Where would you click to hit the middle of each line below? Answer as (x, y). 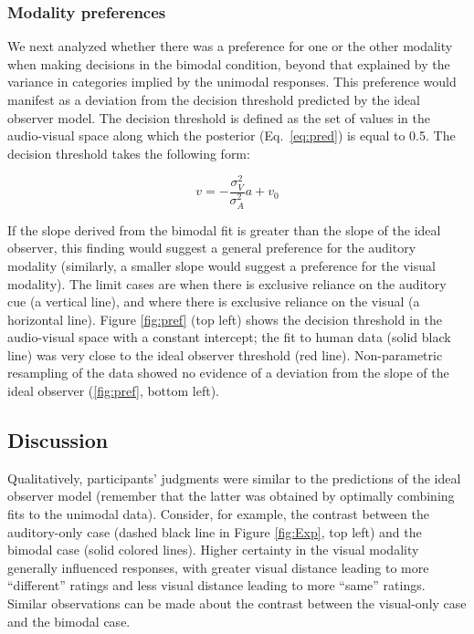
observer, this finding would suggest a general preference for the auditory (212, 248)
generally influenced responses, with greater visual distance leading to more (218, 567)
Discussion (58, 440)
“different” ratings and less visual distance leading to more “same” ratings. (216, 585)
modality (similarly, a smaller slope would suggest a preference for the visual (221, 265)
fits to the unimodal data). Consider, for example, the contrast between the (218, 514)
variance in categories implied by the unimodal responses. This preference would (232, 82)
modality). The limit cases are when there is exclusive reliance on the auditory (227, 283)
